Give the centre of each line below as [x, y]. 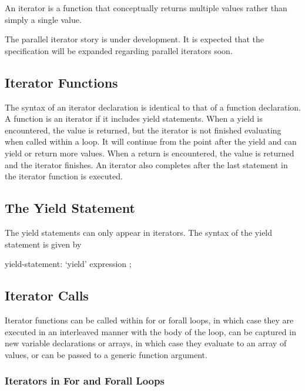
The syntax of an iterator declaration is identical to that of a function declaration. [153, 107]
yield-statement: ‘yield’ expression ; [68, 264]
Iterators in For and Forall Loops [85, 381]
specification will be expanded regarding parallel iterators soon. [119, 50]
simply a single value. [43, 19]
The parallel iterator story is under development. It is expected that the [135, 39]
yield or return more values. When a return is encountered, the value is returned [150, 153]
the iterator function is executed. [64, 176]
